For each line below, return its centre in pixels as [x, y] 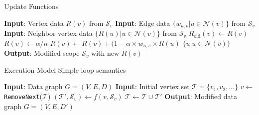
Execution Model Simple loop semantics [65, 69]
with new [105, 53]
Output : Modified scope [42, 53]
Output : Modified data [201, 96]
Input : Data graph [33, 86]
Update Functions [31, 6]
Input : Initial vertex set [152, 86]
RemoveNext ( [23, 96]
